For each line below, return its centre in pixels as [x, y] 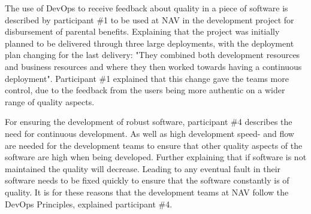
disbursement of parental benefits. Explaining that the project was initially [142, 31]
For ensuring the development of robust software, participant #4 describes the [149, 122]
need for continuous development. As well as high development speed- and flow [150, 133]
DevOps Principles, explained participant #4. [89, 204]
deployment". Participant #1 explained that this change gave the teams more [147, 78]
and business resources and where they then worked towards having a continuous [153, 66]
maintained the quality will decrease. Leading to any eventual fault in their [143, 168]
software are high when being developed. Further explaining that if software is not [156, 157]
